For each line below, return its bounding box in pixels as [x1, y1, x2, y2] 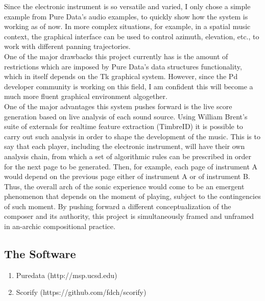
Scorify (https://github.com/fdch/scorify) [16, 287, 147, 297]
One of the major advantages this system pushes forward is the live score [4, 101, 232, 111]
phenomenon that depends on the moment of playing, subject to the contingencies [4, 191, 261, 202]
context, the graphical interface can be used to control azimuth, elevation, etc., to [4, 31, 259, 41]
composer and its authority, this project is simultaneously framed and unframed [4, 211, 254, 221]
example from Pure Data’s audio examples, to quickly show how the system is [4, 11, 248, 21]
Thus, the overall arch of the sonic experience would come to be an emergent [4, 181, 245, 191]
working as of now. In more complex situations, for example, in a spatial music [4, 21, 251, 32]
